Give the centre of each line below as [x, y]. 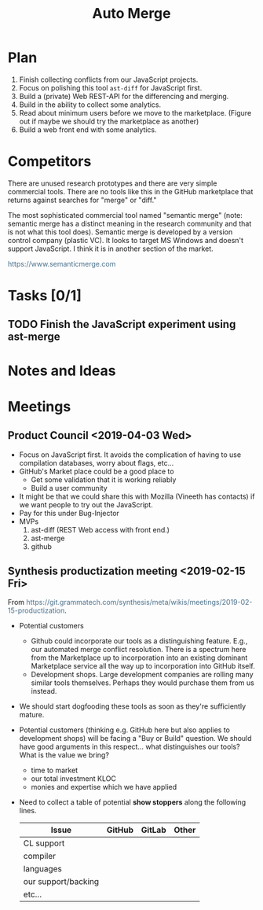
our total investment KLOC [74, 779]
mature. [32, 715]
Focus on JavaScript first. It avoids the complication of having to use [130, 455]
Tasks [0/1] [45, 296]
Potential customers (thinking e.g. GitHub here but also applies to [125, 730]
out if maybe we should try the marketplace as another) [109, 121]
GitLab [153, 830]
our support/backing [61, 882]
